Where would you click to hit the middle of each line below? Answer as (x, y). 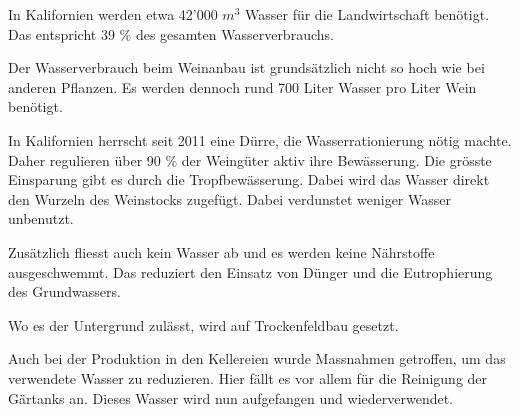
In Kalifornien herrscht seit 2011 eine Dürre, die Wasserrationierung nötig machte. (260, 139)
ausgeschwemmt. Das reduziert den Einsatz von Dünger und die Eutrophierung (250, 271)
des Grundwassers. (64, 291)
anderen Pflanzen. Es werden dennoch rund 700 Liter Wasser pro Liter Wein (242, 86)
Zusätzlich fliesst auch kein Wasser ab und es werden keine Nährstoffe (221, 251)
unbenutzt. (41, 218)
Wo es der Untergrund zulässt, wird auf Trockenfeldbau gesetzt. (203, 324)
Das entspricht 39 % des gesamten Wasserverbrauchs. (171, 33)
